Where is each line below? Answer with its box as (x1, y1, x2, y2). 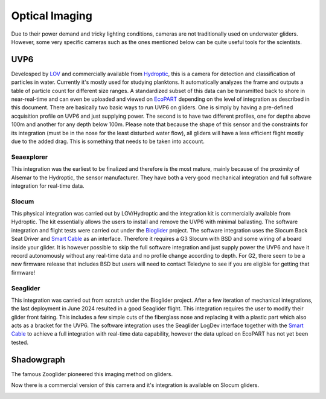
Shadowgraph (11, 354, 66, 365)
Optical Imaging (11, 9, 93, 22)
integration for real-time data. (11, 182, 85, 190)
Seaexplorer (11, 153, 48, 161)
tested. (11, 339, 29, 346)
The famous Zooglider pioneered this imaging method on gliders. (11, 370, 173, 377)
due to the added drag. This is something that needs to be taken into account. (11, 138, 205, 145)
